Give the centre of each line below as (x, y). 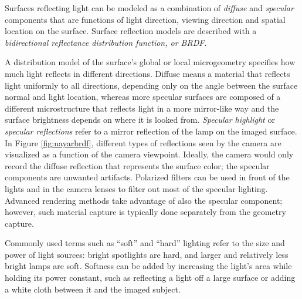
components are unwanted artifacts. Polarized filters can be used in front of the (147, 177)
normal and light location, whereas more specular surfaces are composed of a (143, 97)
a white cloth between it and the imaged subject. (93, 289)
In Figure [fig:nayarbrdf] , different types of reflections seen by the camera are (143, 142)
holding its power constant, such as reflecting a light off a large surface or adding (150, 278)
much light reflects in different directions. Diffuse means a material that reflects (147, 73)
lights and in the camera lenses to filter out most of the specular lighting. (136, 188)
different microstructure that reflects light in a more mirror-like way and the (142, 108)
